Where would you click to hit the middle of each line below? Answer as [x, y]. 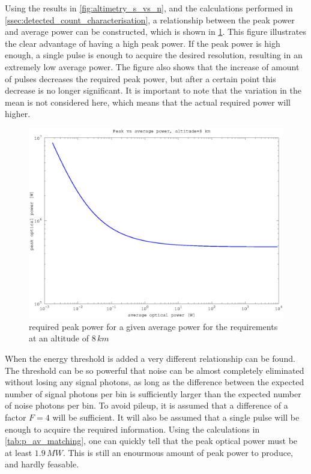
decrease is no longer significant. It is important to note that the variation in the [153, 90]
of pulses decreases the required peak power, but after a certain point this [140, 78]
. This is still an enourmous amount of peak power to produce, [178, 452]
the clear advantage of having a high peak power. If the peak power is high [143, 43]
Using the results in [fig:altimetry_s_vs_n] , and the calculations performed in [149, 8]
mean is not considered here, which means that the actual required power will [148, 102]
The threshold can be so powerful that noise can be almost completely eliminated [155, 370]
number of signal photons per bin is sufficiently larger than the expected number [153, 393]
